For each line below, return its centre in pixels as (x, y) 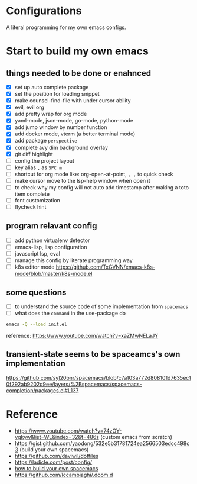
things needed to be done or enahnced (79, 73)
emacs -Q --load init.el (37, 325)
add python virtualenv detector (52, 240)
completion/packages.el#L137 (42, 390)
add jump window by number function (61, 127)
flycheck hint (30, 207)
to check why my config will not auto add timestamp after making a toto (102, 187)
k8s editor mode (35, 267)
